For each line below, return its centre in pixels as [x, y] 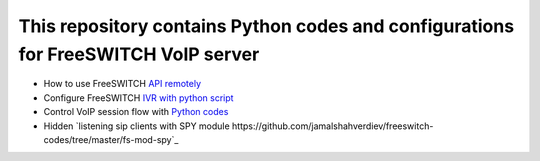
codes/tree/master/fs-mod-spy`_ [111, 139]
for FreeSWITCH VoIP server [139, 54]
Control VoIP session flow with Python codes [136, 112]
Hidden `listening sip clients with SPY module [136, 126]
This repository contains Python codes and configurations [266, 26]
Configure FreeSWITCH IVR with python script [138, 97]
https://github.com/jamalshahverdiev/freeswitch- [332, 126]
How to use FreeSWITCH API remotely [122, 84]
